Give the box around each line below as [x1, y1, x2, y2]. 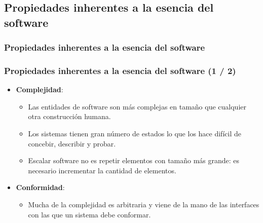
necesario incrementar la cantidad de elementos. [28, 165, 176, 175]
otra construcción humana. [28, 111, 111, 122]
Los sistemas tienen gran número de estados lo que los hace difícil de [28, 128, 241, 139]
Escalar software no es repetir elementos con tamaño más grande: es [28, 155, 240, 166]
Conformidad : [16, 182, 65, 193]
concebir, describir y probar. [28, 138, 116, 148]
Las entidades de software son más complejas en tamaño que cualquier [28, 101, 246, 111]
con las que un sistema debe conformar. [28, 209, 151, 219]
